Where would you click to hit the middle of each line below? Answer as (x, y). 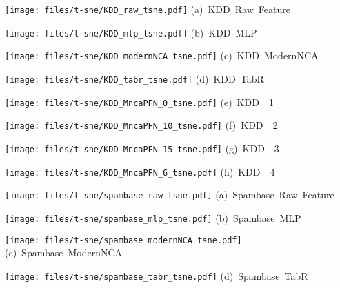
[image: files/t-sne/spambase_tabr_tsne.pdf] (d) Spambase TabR (157, 275)
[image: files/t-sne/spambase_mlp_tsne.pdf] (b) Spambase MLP (153, 217)
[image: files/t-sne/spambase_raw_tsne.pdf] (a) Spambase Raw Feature (170, 195)
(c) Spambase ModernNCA (64, 253)
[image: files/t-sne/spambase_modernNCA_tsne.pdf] (123, 240)
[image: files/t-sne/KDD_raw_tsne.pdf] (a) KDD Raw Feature (148, 9)
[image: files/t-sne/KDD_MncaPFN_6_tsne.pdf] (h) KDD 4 (140, 171)
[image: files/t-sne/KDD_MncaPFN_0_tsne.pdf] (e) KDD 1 (139, 102)
